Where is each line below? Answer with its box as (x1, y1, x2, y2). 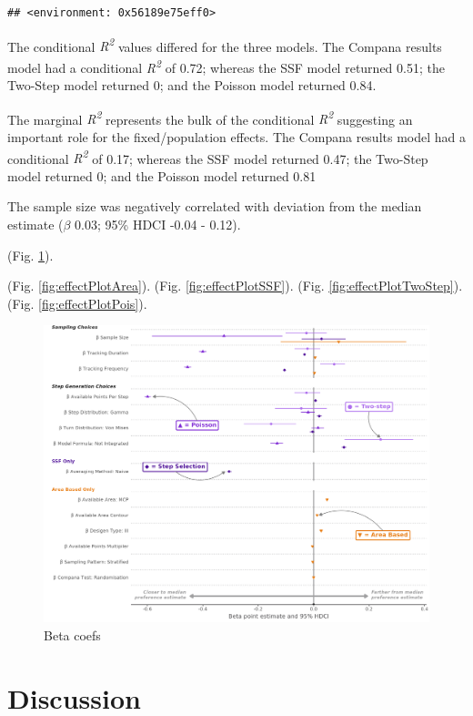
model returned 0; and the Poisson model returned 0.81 (7, 166, 317, 185)
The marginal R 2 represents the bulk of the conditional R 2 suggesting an (7, 107, 413, 128)
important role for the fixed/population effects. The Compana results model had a (7, 127, 467, 146)
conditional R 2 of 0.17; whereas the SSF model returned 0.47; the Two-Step (7, 146, 428, 168)
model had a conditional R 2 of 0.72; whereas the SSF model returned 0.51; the (7, 55, 445, 77)
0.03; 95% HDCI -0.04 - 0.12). (75, 214, 241, 233)
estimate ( (7, 214, 64, 233)
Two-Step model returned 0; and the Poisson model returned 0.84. (7, 76, 377, 95)
